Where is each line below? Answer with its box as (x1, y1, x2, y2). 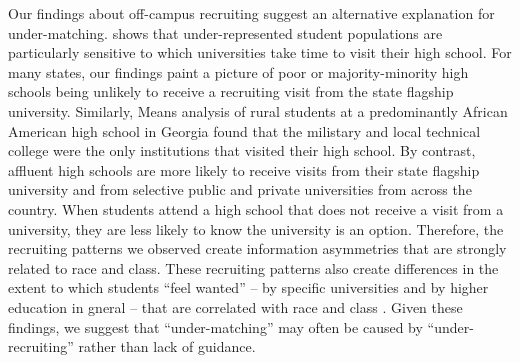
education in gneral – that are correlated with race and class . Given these (8, 296, 463, 317)
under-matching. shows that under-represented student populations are (8, 22, 443, 43)
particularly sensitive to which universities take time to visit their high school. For (8, 42, 512, 63)
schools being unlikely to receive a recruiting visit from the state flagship (8, 81, 454, 102)
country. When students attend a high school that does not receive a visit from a (8, 198, 504, 219)
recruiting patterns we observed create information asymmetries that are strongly (8, 238, 507, 259)
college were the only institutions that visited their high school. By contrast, (8, 140, 476, 161)
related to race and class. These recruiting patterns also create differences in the (8, 257, 499, 278)
